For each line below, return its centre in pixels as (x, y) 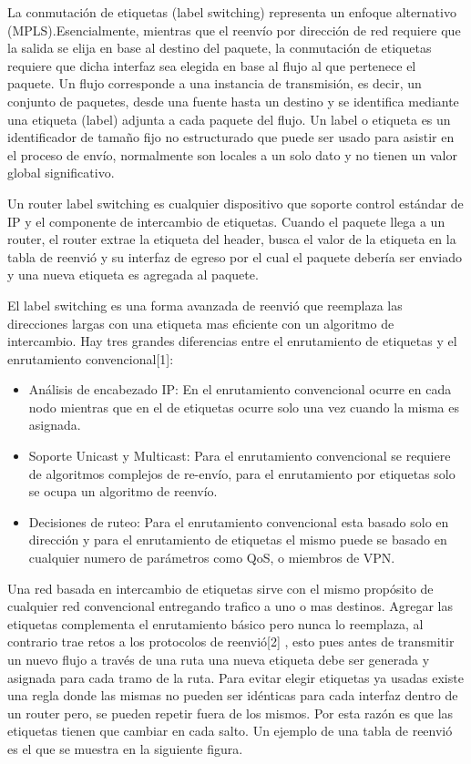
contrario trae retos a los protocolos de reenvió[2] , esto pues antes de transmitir (231, 642)
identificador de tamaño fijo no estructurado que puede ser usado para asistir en (231, 137)
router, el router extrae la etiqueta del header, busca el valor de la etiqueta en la (232, 239)
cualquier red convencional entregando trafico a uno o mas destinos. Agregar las (230, 606)
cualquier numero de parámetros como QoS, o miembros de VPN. (212, 558)
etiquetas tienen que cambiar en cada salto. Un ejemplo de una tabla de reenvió (230, 731)
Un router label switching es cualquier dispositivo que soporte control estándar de (235, 203)
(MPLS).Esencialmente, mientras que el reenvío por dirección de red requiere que (234, 30)
